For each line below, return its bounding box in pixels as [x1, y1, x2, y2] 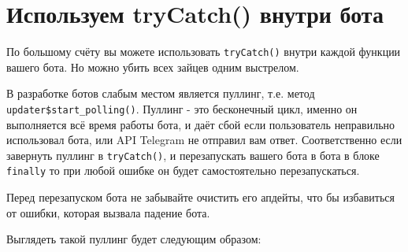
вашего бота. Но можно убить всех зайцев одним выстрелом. [6, 58, 299, 75]
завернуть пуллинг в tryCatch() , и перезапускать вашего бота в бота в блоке [6, 146, 380, 163]
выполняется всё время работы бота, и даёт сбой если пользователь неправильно [6, 116, 395, 132]
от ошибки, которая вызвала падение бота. [6, 204, 210, 220]
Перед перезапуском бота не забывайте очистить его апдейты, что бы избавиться [6, 189, 395, 206]
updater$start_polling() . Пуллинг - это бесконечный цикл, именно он [6, 100, 358, 117]
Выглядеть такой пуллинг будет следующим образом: [6, 231, 261, 247]
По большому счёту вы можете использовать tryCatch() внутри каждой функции [6, 43, 401, 60]
